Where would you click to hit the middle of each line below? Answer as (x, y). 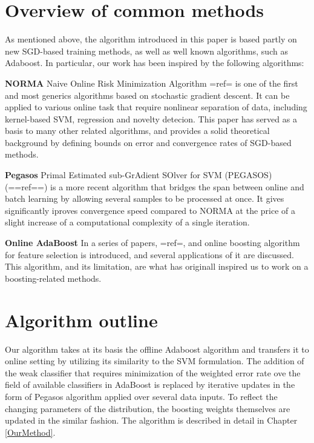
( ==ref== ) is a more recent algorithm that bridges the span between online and (155, 186)
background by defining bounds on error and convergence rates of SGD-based (148, 142)
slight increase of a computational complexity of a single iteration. (127, 222)
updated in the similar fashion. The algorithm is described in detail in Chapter (151, 420)
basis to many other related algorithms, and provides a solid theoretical (137, 131)
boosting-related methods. (53, 278)
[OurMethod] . (30, 432)
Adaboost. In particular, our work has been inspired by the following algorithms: (155, 63)
